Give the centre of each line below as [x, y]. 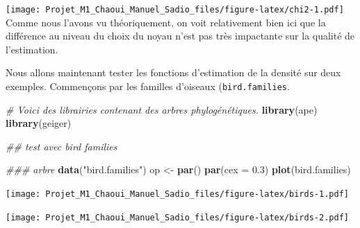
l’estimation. [32, 49]
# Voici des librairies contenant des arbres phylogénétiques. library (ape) [162, 109]
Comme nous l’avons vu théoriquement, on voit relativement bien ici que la [166, 22]
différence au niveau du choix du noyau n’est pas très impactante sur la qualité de [180, 36]
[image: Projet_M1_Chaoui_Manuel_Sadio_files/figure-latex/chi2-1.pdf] [175, 10]
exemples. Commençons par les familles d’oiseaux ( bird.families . [148, 86]
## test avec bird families [62, 146]
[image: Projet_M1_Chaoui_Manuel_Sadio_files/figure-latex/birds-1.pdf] [177, 194]
